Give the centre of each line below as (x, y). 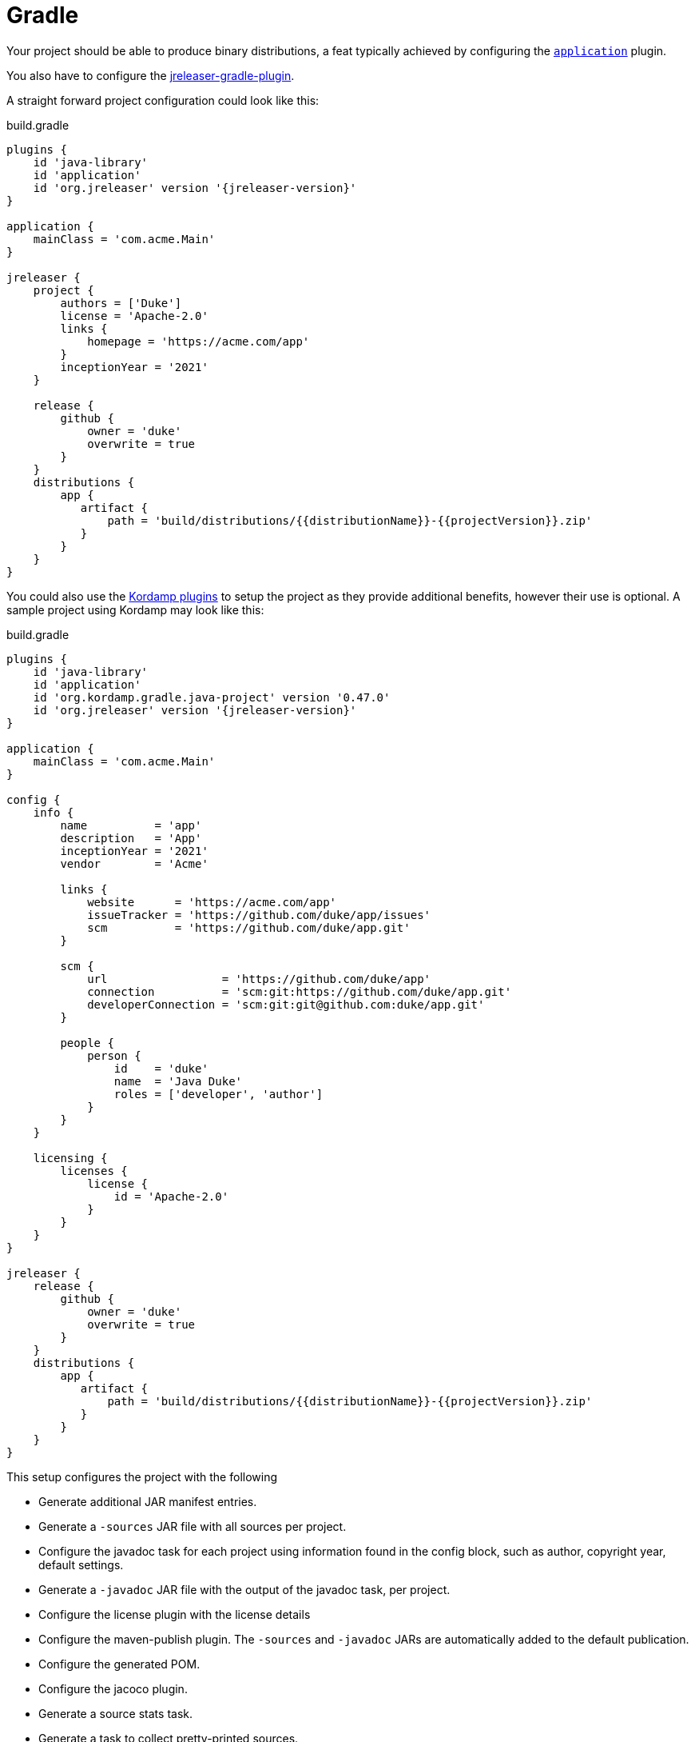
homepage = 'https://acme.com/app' (199, 341)
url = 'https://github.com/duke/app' (259, 979)
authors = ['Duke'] (121, 303)
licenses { (94, 1171)
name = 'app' (131, 825)
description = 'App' (131, 838)
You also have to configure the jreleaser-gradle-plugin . (151, 75)
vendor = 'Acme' (134, 863)
